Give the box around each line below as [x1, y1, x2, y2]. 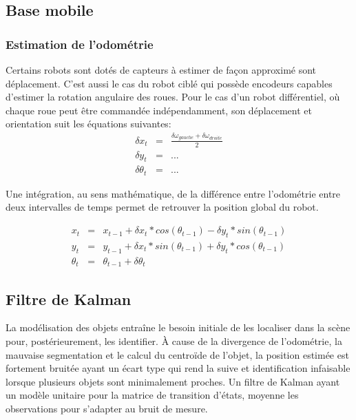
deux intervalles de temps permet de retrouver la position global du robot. [6, 200, 319, 214]
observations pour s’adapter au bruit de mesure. [6, 401, 208, 415]
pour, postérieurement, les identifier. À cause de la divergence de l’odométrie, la [6, 333, 342, 348]
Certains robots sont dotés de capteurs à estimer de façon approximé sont [6, 63, 317, 76]
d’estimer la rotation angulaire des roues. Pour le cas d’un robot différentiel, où [6, 90, 340, 104]
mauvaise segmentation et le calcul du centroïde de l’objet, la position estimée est [6, 347, 349, 361]
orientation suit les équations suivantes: [6, 116, 171, 131]
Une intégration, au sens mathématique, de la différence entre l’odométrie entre [6, 186, 341, 200]
